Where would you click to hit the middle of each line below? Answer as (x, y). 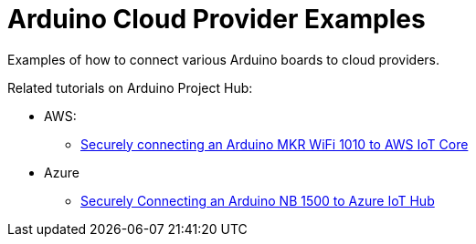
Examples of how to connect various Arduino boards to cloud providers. (224, 59)
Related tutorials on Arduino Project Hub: (130, 87)
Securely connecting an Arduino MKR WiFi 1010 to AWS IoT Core (275, 144)
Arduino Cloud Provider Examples (217, 19)
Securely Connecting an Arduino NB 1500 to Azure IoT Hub (258, 200)
